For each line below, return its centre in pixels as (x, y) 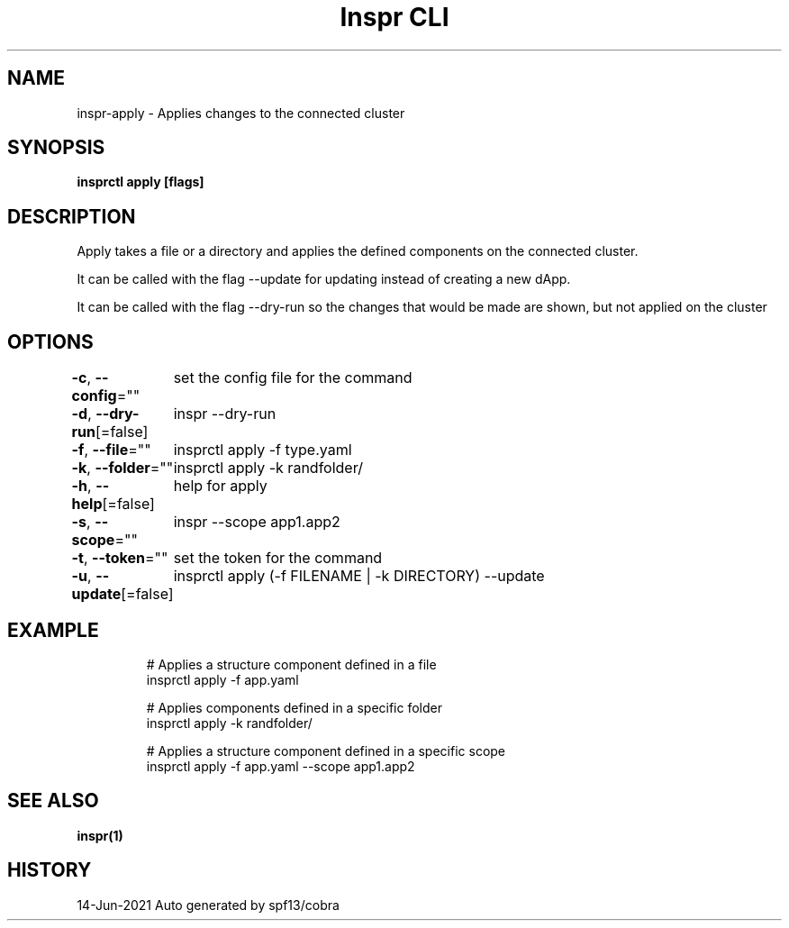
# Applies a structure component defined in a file (291, 664)
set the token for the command (278, 558)
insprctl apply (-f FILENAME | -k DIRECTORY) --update (359, 576)
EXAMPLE (53, 630)
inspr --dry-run (225, 414)
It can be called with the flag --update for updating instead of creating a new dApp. (324, 279)
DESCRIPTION (72, 216)
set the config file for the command (293, 378)
